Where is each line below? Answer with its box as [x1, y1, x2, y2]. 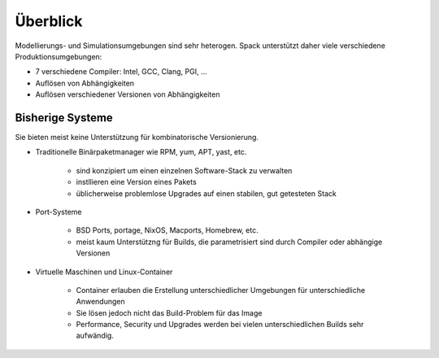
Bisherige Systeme [15, 111, 113, 124]
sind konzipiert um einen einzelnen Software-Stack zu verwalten [76, 165, 293, 175]
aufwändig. [76, 330, 114, 341]
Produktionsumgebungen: [15, 51, 102, 61]
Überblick [15, 12, 83, 30]
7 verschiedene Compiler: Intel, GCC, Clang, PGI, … [35, 67, 207, 76]
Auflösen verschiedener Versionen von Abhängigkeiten [35, 89, 220, 99]
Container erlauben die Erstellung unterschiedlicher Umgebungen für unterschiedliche [76, 285, 366, 295]
